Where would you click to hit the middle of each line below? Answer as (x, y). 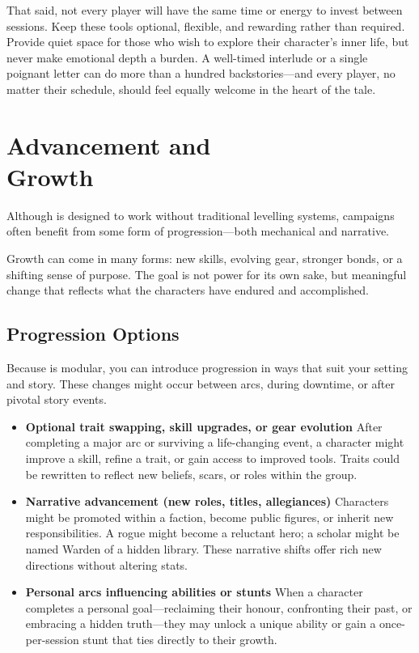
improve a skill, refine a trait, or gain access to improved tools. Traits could (213, 458)
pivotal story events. (57, 399)
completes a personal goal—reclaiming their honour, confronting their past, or (219, 607)
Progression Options (93, 334)
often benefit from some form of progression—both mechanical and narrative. (198, 231)
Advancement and (109, 144)
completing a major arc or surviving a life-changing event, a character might (215, 442)
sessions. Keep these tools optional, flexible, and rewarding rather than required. (206, 25)
